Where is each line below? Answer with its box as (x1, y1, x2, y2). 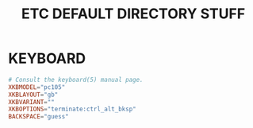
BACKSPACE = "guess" (8, 113, 69, 121)
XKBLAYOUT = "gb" (8, 91, 59, 99)
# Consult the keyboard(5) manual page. (8, 76, 144, 83)
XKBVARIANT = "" (8, 98, 56, 106)
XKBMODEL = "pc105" (8, 83, 66, 91)
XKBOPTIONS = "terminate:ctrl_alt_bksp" (8, 105, 136, 114)
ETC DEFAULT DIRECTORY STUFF (21, 5, 246, 23)
